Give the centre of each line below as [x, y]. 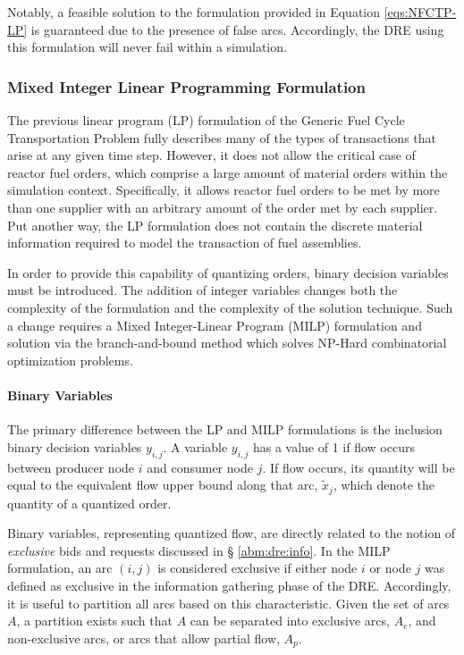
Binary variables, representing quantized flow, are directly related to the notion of [232, 533]
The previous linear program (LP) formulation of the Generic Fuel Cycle [206, 120]
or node [390, 568]
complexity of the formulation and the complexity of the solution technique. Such [230, 307]
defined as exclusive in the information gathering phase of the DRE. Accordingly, [229, 585]
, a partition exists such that [94, 621]
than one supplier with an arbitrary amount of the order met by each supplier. [223, 207]
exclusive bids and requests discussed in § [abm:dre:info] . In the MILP [199, 550]
